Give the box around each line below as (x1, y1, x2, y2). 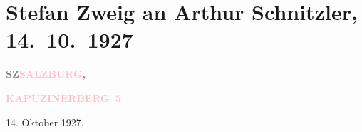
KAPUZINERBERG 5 (6, 90, 121, 105)
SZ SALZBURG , (6, 66, 86, 81)
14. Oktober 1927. (6, 114, 84, 129)
